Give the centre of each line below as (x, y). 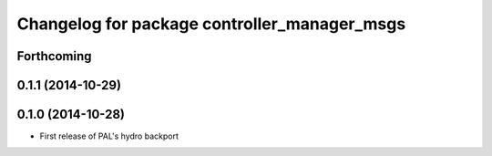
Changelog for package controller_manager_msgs (211, 24)
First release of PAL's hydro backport (109, 136)
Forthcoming (54, 56)
